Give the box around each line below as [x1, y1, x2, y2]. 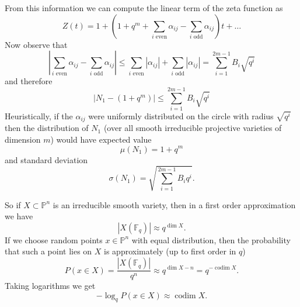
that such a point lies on [5, 245, 92, 257]
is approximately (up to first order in [104, 245, 236, 257]
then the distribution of [5, 122, 89, 134]
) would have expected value [50, 133, 152, 145]
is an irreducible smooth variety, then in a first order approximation [53, 198, 296, 211]
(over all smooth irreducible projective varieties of [103, 122, 282, 134]
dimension [5, 133, 41, 145]
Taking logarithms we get [5, 280, 96, 292]
